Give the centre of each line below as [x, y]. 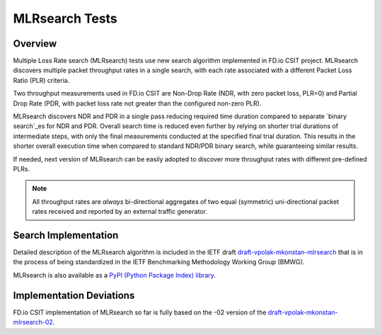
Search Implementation [66, 235]
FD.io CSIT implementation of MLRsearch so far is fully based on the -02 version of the [140, 312]
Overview [35, 44]
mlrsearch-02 [33, 322]
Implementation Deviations [74, 295]
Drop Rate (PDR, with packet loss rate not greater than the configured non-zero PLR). [137, 103]
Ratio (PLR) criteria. [41, 80]
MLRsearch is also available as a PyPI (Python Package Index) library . [114, 275]
